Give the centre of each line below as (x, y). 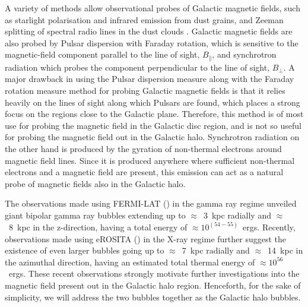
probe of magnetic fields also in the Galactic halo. (95, 183)
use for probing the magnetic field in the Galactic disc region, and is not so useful (153, 125)
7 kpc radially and (216, 250)
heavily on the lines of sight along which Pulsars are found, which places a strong (153, 102)
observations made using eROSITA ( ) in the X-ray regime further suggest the (146, 238)
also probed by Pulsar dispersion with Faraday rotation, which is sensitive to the (152, 42)
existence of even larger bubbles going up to (85, 250)
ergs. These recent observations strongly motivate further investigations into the (154, 273)
